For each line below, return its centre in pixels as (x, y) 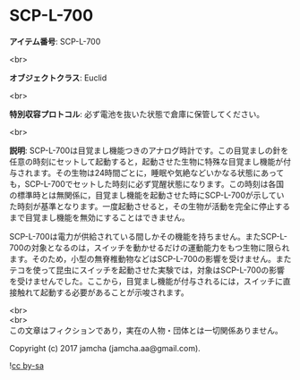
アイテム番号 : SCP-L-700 (55, 41)
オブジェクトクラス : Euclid (58, 78)
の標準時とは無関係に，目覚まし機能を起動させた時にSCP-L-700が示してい (147, 195)
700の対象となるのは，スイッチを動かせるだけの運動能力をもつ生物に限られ (150, 248)
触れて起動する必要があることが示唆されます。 (103, 292)
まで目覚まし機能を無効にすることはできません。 (99, 217)
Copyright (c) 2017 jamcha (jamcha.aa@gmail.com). (105, 348)
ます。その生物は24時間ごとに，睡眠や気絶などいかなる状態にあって (159, 173)
